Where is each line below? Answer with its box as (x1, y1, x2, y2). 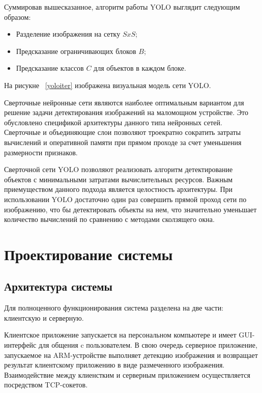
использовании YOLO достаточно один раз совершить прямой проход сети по (4, 193, 247, 204)
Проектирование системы (4, 243, 173, 264)
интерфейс (4, 340, 37, 350)
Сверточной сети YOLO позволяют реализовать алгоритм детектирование (4, 164, 233, 175)
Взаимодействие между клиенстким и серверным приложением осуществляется (4, 369, 250, 380)
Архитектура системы (4, 278, 113, 294)
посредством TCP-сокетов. (4, 379, 88, 390)
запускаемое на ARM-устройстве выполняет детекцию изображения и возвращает (4, 349, 258, 360)
